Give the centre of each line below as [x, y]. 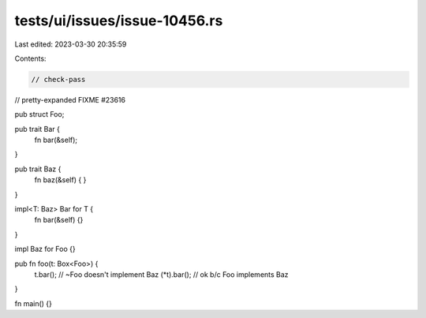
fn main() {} [34, 303]
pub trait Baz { [38, 169]
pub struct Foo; [39, 114]
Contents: [30, 58]
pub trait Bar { [37, 129]
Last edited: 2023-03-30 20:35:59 [71, 44]
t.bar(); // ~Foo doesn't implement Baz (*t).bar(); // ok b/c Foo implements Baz [161, 274]
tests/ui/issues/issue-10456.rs [119, 21]
